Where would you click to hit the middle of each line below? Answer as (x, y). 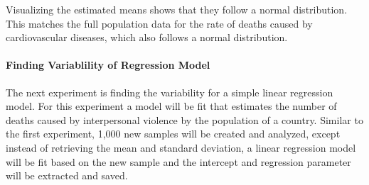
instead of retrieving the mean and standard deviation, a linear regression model (181, 147)
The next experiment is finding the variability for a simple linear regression (170, 92)
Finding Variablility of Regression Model (108, 65)
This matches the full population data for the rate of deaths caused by (159, 23)
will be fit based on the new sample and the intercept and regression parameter (178, 161)
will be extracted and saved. (67, 175)
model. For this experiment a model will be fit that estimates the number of (171, 106)
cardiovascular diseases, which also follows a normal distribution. (147, 37)
